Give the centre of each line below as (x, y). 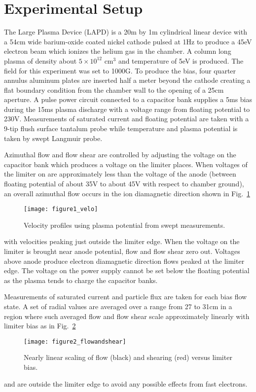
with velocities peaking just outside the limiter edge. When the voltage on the (122, 241)
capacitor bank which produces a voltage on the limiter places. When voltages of (126, 164)
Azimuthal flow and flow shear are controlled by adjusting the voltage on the (120, 155)
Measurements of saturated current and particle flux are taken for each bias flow (126, 297)
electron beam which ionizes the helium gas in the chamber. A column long (118, 51)
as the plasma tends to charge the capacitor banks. (81, 280)
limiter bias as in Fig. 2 (40, 326)
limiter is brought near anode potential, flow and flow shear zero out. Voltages (122, 251)
